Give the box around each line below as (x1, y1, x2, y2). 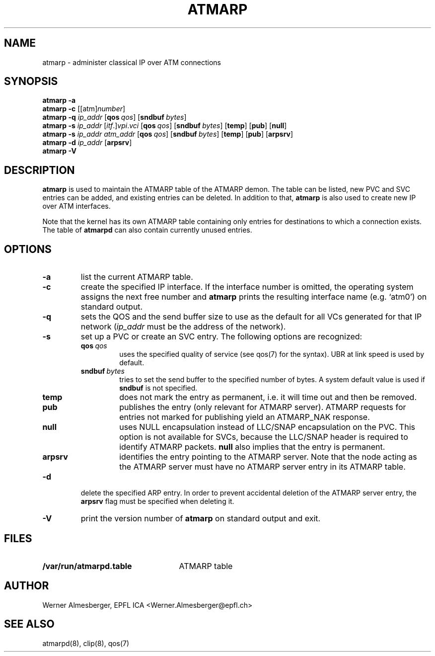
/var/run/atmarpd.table (42, 561, 132, 571)
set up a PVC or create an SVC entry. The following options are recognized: (80, 331, 362, 342)
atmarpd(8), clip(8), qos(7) (42, 639, 130, 648)
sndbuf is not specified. (119, 384, 198, 393)
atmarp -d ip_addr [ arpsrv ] (42, 138, 132, 147)
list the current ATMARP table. (80, 272, 193, 282)
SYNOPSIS (4, 75, 58, 88)
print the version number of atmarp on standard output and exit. (80, 513, 321, 524)
